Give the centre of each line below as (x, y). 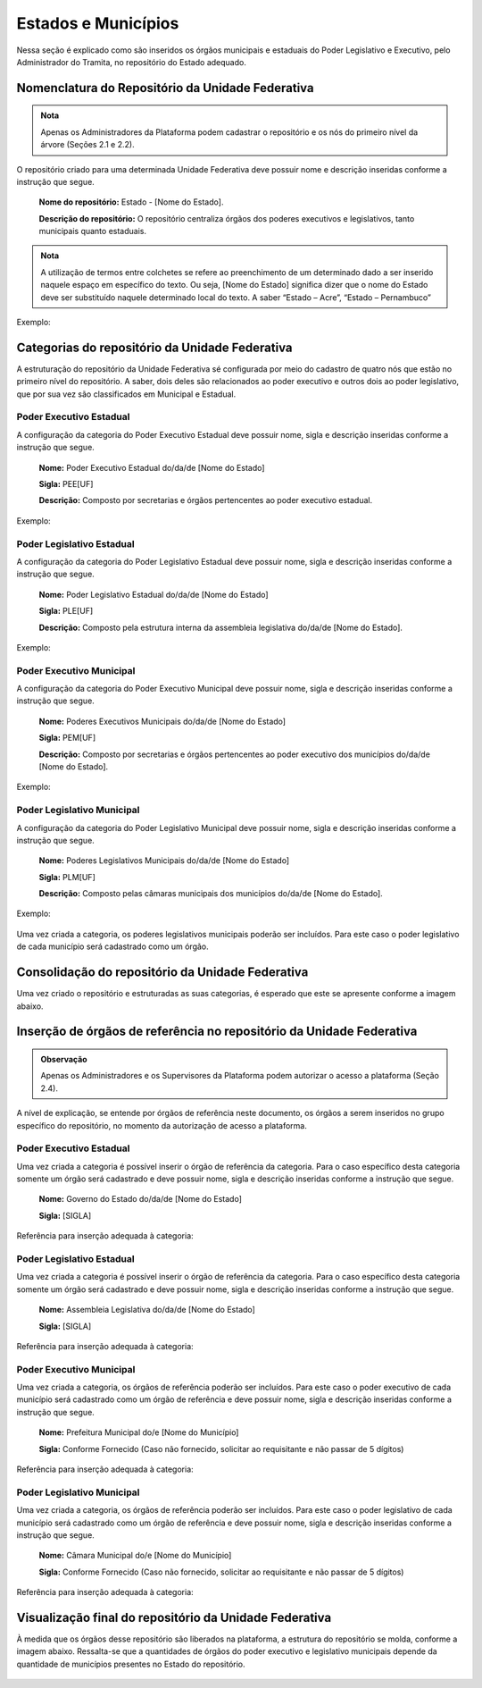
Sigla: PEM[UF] (67, 738)
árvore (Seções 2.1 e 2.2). (87, 145)
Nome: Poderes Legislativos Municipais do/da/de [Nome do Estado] (164, 861)
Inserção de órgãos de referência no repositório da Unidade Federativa (217, 1032)
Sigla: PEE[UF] (66, 484)
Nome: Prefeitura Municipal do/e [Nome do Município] (139, 1432)
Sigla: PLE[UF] (66, 611)
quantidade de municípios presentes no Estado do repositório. (131, 1664)
